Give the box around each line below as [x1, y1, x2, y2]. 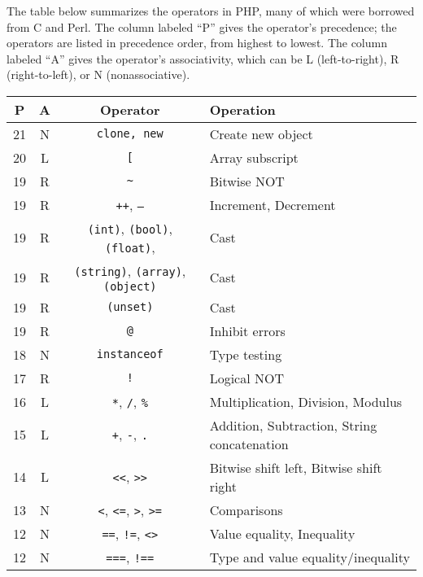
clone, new [96, 127, 164, 141]
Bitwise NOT [209, 171, 285, 190]
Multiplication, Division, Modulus [209, 391, 403, 411]
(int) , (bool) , [87, 218, 172, 238]
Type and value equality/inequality [209, 547, 410, 566]
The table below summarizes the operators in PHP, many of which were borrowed [7, 2, 415, 19]
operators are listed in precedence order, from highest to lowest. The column [7, 34, 387, 51]
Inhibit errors [209, 321, 286, 340]
